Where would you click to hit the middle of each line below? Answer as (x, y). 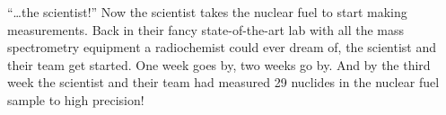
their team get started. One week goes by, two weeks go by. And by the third (219, 64)
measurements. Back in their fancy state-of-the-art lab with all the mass (206, 29)
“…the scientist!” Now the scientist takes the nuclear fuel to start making (207, 12)
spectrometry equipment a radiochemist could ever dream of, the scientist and (222, 47)
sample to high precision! (76, 99)
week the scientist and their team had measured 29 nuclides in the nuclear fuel (223, 82)
